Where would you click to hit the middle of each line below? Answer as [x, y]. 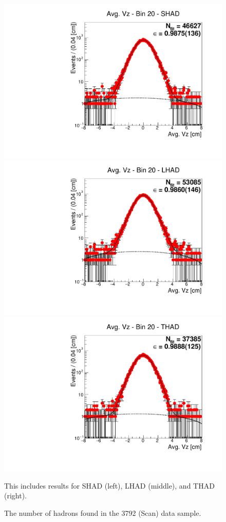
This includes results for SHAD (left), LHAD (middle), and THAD [109, 485]
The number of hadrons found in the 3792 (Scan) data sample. [103, 512]
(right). [16, 496]
